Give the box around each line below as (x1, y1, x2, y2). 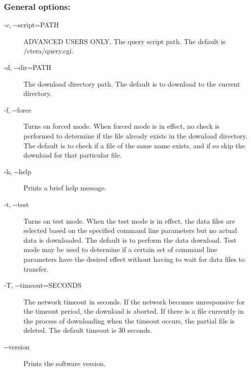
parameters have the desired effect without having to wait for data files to (23, 254, 245, 264)
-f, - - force (4, 104, 32, 115)
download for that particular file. (23, 150, 122, 160)
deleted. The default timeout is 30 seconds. (23, 325, 152, 335)
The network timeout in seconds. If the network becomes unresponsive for (23, 296, 245, 306)
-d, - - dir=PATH (4, 62, 51, 72)
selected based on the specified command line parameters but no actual (23, 225, 237, 235)
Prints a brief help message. (23, 183, 107, 193)
